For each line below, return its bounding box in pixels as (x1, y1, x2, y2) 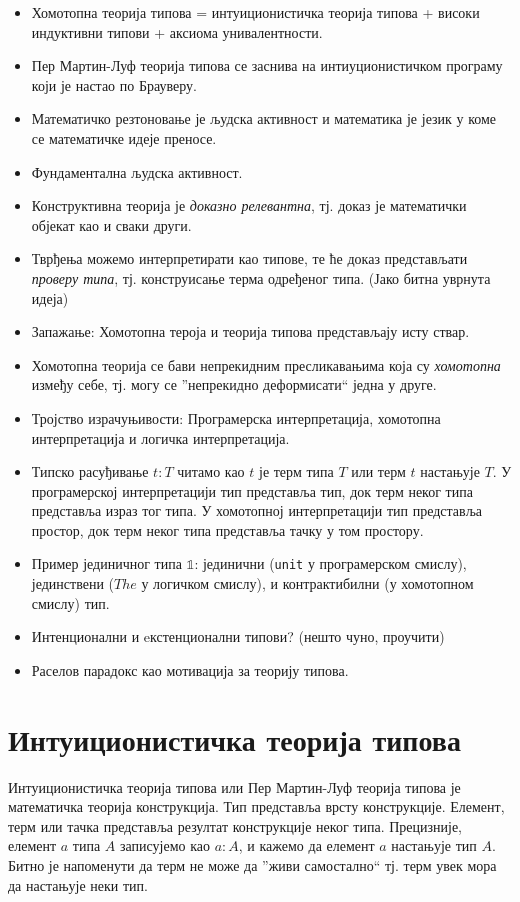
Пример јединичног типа (31, 553, 182, 574)
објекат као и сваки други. (31, 214, 192, 235)
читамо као (177, 461, 245, 482)
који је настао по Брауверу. (31, 74, 197, 95)
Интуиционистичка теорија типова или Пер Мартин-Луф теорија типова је (8, 776, 461, 797)
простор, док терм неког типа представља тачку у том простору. (31, 519, 424, 540)
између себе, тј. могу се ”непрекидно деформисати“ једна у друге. (31, 374, 437, 395)
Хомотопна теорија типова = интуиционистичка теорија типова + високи (31, 2, 480, 22)
